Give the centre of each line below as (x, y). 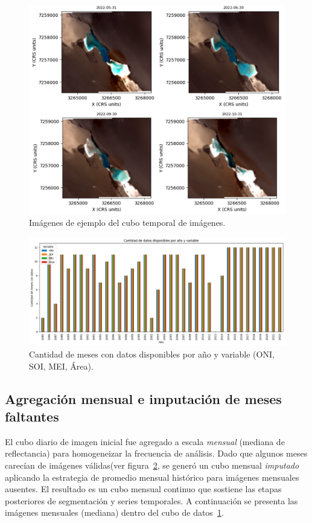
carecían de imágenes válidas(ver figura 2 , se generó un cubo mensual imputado (152, 465)
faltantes (32, 416)
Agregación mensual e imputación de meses (143, 398)
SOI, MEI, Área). (61, 366)
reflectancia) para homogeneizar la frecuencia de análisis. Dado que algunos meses (156, 453)
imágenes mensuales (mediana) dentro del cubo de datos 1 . (114, 512)
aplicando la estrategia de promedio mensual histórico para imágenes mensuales (152, 477)
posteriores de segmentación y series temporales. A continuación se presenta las (151, 500)
